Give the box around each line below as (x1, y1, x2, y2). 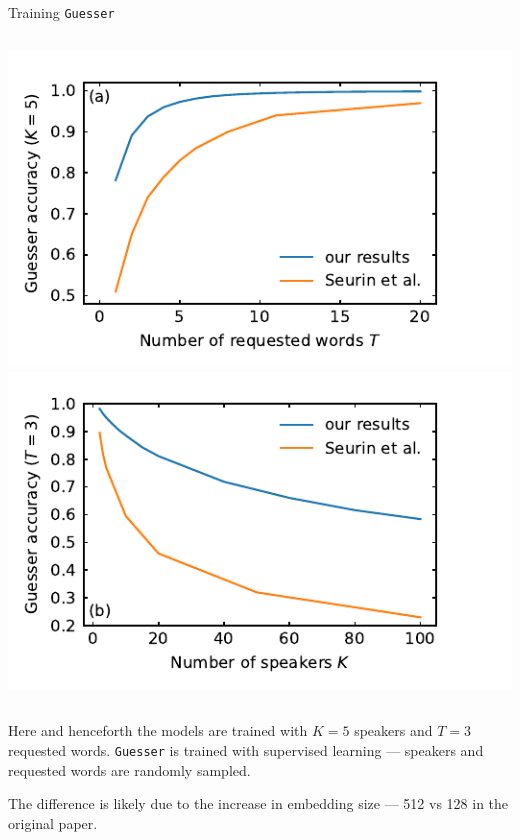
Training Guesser (8, 2, 115, 22)
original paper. (8, 812, 98, 833)
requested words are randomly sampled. (8, 759, 251, 780)
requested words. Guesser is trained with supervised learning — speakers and (8, 740, 484, 761)
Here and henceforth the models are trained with (8, 720, 308, 741)
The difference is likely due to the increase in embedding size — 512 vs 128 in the (8, 793, 509, 814)
